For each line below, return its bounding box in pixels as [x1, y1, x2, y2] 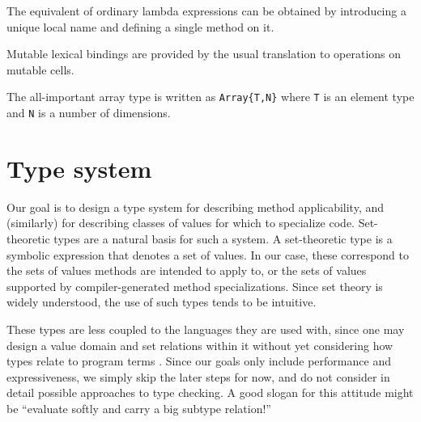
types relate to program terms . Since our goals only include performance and [6, 352, 391, 369]
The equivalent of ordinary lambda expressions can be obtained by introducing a [6, 2, 406, 19]
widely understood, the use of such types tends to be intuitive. [6, 293, 317, 310]
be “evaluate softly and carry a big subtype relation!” [6, 399, 271, 416]
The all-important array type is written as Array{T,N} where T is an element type [6, 88, 415, 105]
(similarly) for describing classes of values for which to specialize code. [6, 214, 355, 231]
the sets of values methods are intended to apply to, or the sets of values [6, 262, 367, 279]
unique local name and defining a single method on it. [6, 18, 274, 35]
